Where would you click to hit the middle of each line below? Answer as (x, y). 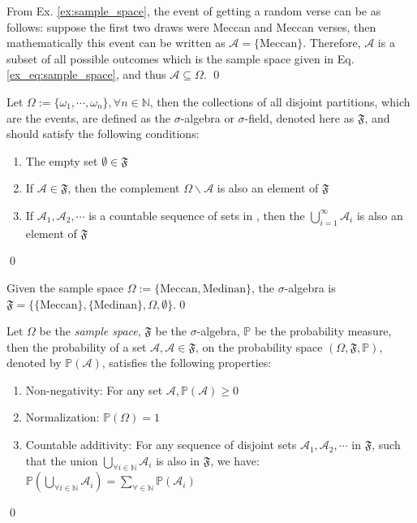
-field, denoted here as (299, 117)
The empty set (62, 160)
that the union (62, 460)
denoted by (34, 363)
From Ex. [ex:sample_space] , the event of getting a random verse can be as (194, 11)
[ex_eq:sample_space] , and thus (86, 74)
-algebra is (310, 287)
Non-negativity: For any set (94, 389)
